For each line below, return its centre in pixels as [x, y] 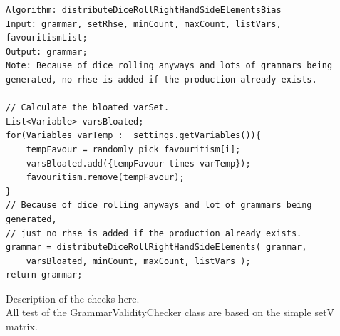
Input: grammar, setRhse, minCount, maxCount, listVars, [144, 24]
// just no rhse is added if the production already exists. [154, 233]
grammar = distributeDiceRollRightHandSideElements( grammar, [156, 247]
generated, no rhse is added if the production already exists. [161, 79]
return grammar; [44, 275]
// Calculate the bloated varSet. [88, 108]
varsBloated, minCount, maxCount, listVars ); [138, 261]
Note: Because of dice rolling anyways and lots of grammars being [169, 66]
